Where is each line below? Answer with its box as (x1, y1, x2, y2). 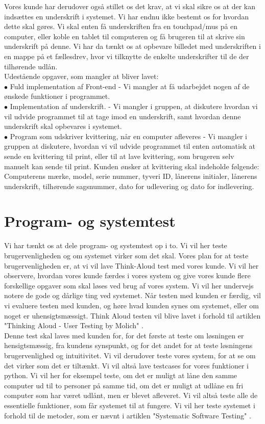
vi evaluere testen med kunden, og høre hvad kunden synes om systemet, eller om (4, 300, 259, 310)
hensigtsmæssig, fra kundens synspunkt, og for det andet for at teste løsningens (4, 340, 253, 351)
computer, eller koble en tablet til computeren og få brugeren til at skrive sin (4, 31, 245, 41)
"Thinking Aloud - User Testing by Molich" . (4, 320, 143, 331)
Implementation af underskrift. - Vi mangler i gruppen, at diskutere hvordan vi (10, 100, 258, 111)
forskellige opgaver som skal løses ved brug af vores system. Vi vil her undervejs (4, 280, 254, 290)
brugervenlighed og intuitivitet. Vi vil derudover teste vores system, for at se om (4, 350, 256, 360)
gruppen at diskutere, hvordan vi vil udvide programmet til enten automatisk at (4, 141, 255, 151)
